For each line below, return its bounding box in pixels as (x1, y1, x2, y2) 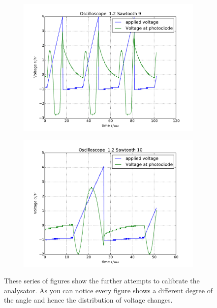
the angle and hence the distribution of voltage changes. (4, 295, 173, 305)
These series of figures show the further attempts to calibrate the (4, 276, 200, 286)
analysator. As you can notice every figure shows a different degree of (4, 285, 213, 295)
